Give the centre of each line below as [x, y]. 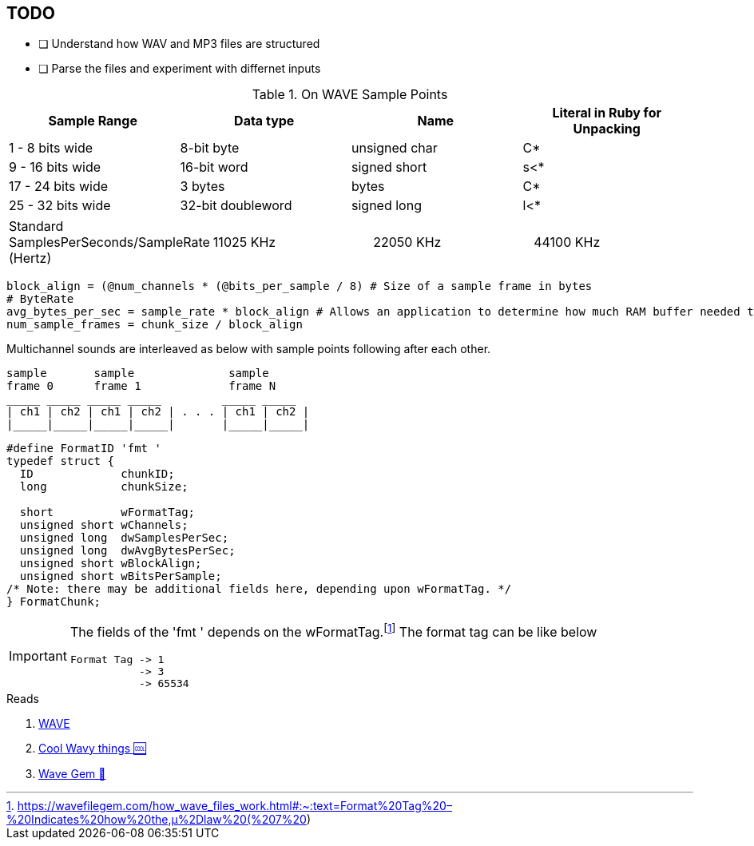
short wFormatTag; [107, 512]
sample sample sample [138, 373]
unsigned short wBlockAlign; [111, 564]
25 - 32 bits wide [60, 206]
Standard [36, 226]
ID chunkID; [97, 474]
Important [38, 655]
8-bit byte [210, 148]
